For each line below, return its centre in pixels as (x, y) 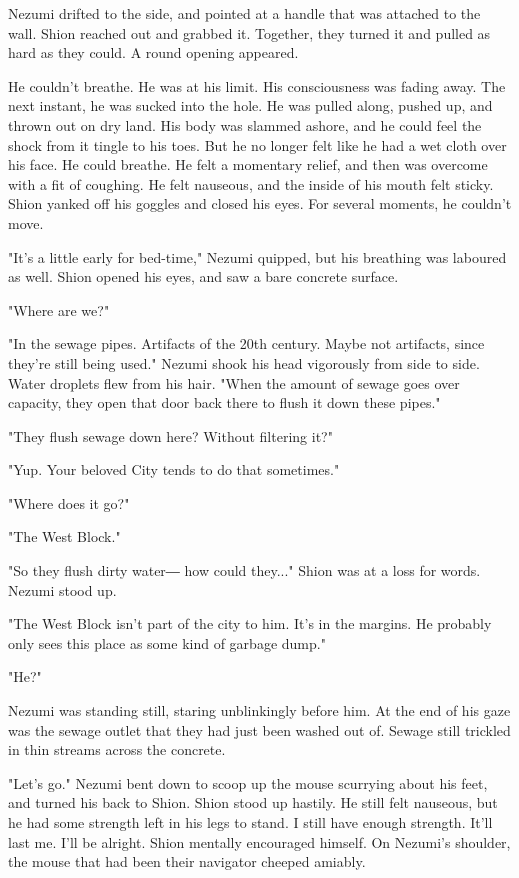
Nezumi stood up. (62, 589)
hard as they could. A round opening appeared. (153, 52)
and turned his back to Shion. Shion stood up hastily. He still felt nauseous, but (253, 802)
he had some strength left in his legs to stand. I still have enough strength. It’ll (250, 822)
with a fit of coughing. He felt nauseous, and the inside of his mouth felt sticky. (251, 183)
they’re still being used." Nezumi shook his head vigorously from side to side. (244, 362)
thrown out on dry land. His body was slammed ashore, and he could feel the (245, 124)
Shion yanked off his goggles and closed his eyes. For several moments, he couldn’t (260, 203)
